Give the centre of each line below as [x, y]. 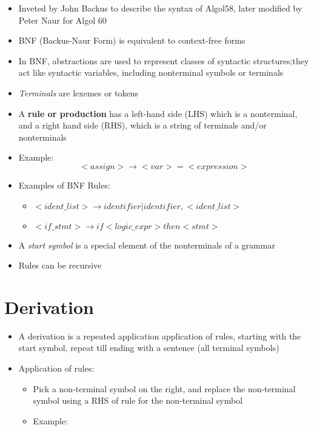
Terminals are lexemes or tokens [78, 92]
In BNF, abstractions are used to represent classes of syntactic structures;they [164, 60]
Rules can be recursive [60, 265]
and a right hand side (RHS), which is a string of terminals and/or [142, 125]
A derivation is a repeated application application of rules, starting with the [160, 336]
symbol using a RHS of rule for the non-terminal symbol [138, 400]
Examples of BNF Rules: [64, 185]
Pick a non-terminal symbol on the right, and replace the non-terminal [164, 388]
